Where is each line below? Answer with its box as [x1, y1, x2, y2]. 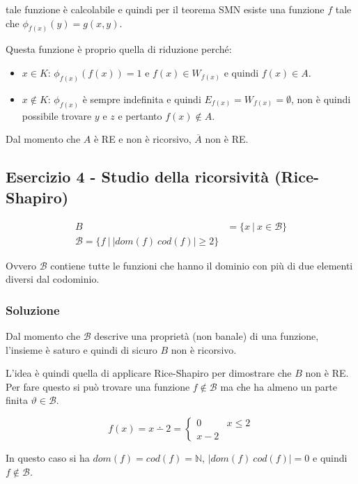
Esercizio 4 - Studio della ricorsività [6, 166, 269, 187]
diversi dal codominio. [6, 272, 100, 286]
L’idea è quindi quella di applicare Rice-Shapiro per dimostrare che [6, 366, 292, 380]
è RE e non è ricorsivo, [93, 132, 192, 146]
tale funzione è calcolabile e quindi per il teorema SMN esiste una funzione [6, 2, 325, 16]
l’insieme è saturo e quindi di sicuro [6, 342, 157, 357]
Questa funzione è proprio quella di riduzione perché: [6, 42, 232, 56]
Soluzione [6, 301, 60, 318]
